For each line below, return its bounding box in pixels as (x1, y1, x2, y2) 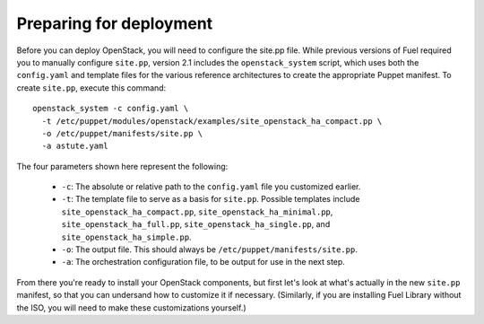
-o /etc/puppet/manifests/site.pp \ (41, 128, 203, 138)
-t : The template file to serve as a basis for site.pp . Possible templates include (61, 194, 360, 205)
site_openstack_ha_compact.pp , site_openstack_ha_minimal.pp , (61, 206, 333, 217)
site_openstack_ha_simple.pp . (61, 232, 192, 242)
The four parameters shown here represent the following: (16, 161, 229, 171)
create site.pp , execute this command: (16, 82, 167, 93)
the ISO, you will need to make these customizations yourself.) (16, 302, 246, 313)
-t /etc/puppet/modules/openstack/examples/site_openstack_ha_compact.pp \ (41, 116, 383, 126)
